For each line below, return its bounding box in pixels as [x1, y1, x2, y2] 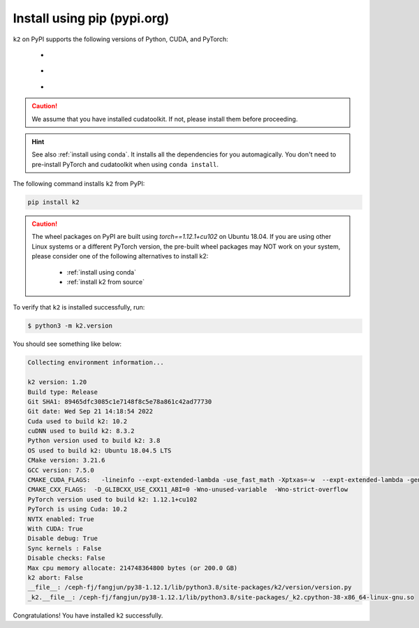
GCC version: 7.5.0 [27, 466, 94, 474]
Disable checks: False [27, 554, 105, 562]
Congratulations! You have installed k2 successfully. [13, 611, 163, 620]
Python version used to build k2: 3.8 [27, 437, 161, 445]
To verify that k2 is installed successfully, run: [13, 303, 145, 312]
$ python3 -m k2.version [27, 322, 113, 330]
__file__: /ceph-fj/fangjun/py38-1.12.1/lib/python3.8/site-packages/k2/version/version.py [27, 583, 352, 592]
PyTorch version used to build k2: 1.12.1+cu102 [27, 495, 198, 503]
